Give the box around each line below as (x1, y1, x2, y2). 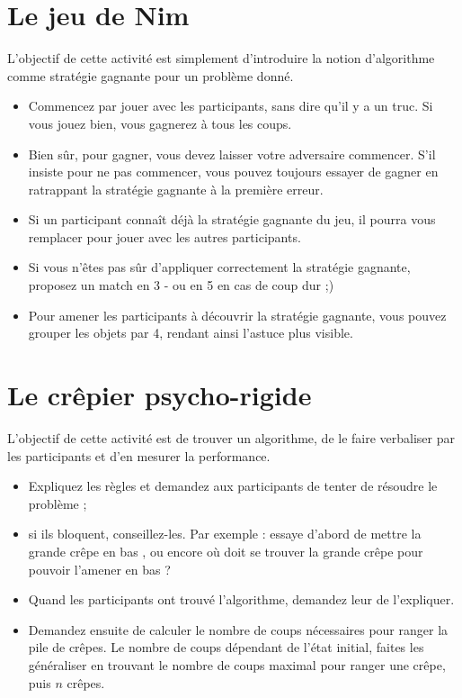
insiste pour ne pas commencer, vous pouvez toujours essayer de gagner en (28, 162, 439, 181)
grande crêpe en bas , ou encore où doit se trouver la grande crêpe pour (28, 541, 423, 560)
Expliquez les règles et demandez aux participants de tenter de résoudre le (28, 476, 438, 495)
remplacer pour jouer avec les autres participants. (28, 227, 301, 246)
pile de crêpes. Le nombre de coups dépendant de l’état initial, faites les (28, 638, 424, 657)
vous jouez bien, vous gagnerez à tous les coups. (28, 113, 292, 132)
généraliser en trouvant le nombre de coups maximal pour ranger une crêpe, (28, 655, 446, 674)
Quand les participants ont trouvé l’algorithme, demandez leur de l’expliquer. (28, 590, 455, 609)
